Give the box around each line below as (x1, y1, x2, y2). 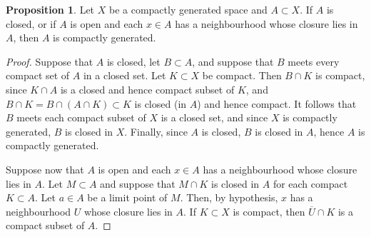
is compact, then (233, 203, 305, 218)
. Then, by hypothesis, (180, 190, 278, 205)
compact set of (6, 68, 70, 83)
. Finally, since (124, 123, 188, 138)
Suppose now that (6, 161, 84, 176)
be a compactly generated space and (108, 2, 268, 16)
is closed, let (106, 54, 161, 69)
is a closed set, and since (161, 110, 268, 125)
